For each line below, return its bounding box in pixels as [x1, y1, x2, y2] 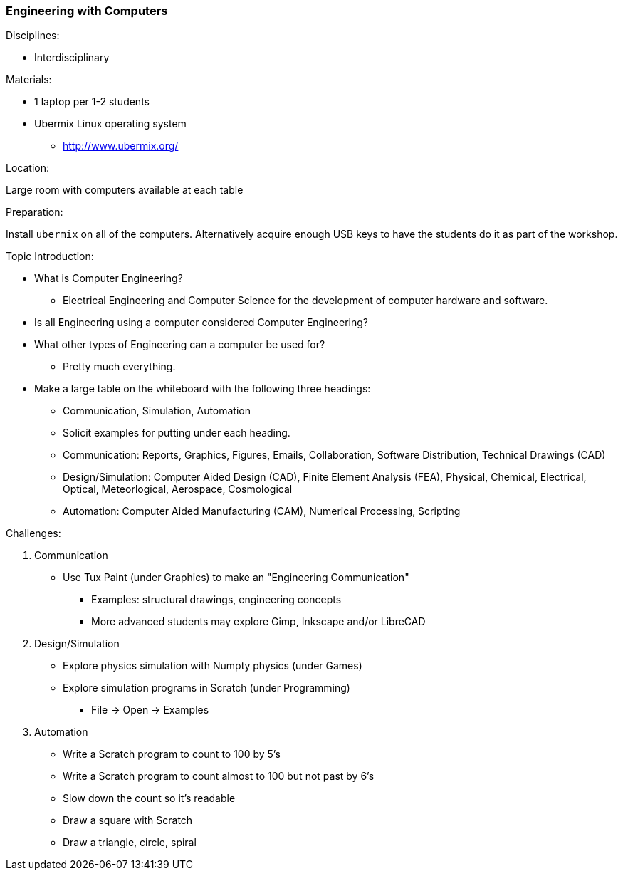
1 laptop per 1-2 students [34, 95, 150, 108]
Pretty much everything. [63, 360, 176, 373]
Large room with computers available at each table [6, 184, 244, 197]
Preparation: [6, 206, 63, 219]
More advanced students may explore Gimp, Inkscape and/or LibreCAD [91, 615, 426, 628]
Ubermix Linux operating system [34, 118, 187, 130]
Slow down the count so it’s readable [63, 792, 236, 805]
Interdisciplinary [34, 51, 110, 64]
